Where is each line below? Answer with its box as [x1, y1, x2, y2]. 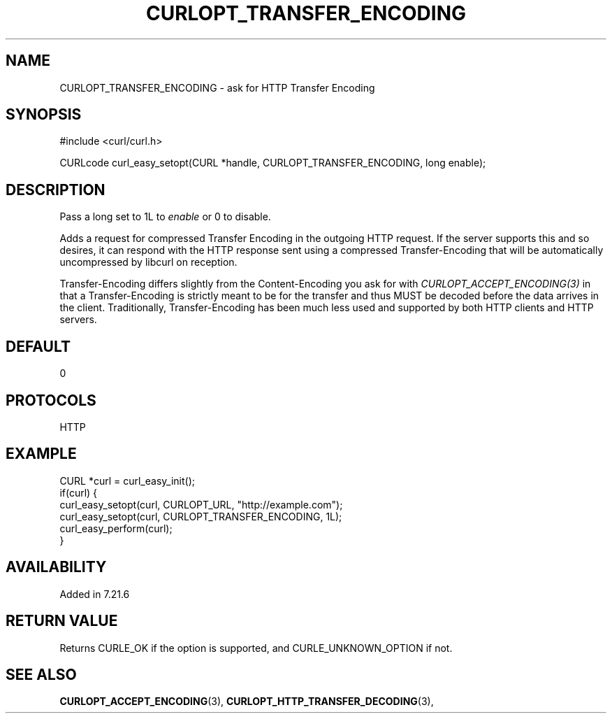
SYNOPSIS [6, 106, 82, 124]
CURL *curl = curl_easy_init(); [59, 474, 195, 487]
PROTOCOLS [6, 391, 96, 409]
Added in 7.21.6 [59, 588, 130, 600]
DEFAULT [6, 337, 71, 355]
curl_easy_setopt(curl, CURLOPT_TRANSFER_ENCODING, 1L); [59, 510, 342, 522]
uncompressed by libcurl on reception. [59, 256, 238, 269]
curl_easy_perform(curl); [59, 522, 173, 534]
